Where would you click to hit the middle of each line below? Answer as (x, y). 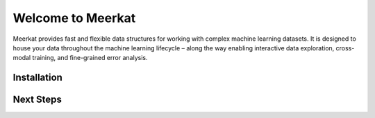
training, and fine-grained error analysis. (90, 58)
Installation (37, 78)
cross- (345, 48)
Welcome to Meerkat (74, 18)
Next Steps (37, 100)
